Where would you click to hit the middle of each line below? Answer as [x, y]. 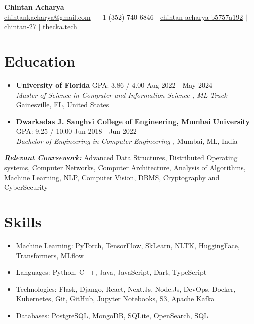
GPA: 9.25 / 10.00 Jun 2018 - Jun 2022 [76, 131]
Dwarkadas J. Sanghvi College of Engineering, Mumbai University [133, 121]
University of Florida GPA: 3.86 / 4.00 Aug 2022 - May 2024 [114, 84]
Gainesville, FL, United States [62, 104]
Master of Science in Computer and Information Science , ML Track [121, 94]
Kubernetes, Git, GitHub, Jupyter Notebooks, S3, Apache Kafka [115, 299]
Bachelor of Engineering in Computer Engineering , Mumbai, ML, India [127, 140]
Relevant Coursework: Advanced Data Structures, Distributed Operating [121, 157]
